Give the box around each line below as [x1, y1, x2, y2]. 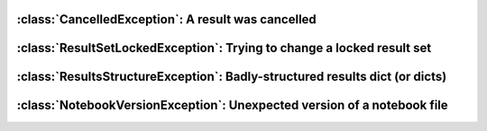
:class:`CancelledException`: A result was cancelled [16, 12, 317, 27]
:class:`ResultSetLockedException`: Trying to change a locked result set [16, 40, 432, 56]
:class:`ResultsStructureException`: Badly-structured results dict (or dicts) [16, 69, 447, 84]
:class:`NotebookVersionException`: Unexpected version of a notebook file [16, 98, 448, 113]
